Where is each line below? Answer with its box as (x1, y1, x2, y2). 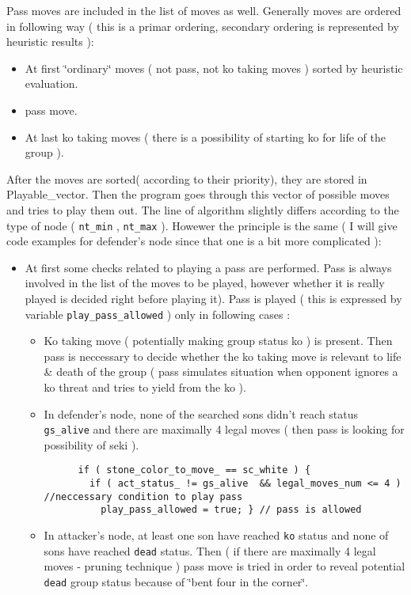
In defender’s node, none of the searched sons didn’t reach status (44, 405, 359, 422)
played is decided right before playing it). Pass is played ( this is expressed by (25, 290, 402, 306)
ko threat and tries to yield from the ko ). (44, 379, 246, 395)
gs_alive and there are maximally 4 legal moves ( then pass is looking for (44, 421, 405, 438)
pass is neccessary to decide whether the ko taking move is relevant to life (44, 347, 401, 364)
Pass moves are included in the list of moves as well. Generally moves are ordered (6, 2, 401, 18)
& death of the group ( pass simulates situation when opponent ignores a (44, 363, 398, 380)
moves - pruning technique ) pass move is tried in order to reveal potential (44, 558, 405, 574)
